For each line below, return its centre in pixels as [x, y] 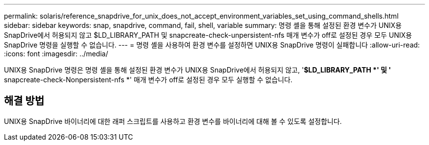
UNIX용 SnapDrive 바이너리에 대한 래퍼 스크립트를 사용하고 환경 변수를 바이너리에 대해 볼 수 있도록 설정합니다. [173, 121]
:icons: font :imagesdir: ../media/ [56, 54]
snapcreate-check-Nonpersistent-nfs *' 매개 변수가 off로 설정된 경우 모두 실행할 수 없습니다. [148, 80]
